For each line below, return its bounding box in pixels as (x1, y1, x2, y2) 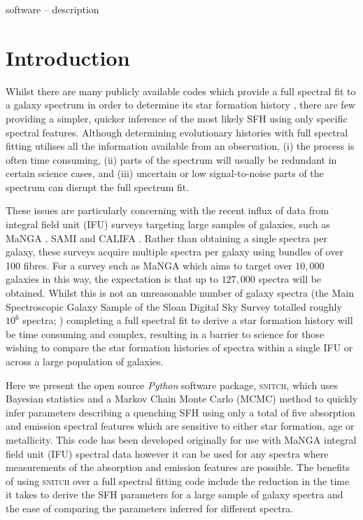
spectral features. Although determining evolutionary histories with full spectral (6, 125, 348, 139)
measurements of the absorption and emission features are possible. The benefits (6, 460, 350, 475)
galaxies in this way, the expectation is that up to (6, 272, 218, 286)
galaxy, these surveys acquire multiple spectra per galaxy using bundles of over (6, 244, 343, 259)
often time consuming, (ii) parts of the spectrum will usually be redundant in (6, 152, 337, 167)
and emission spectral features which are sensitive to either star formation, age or (6, 419, 355, 433)
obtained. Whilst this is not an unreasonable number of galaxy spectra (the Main (6, 286, 354, 300)
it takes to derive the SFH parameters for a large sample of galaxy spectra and (6, 487, 343, 502)
